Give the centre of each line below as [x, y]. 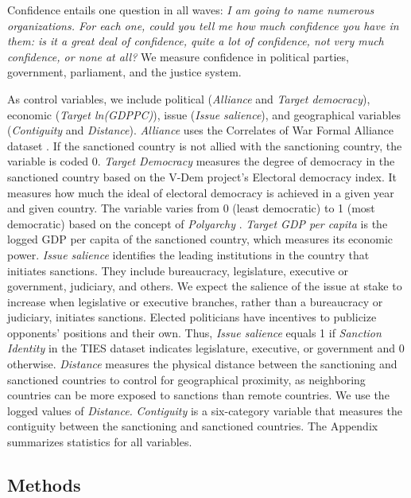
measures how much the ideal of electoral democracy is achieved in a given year [201, 192]
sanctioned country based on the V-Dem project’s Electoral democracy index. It [202, 176]
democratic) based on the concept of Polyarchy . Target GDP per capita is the [198, 223]
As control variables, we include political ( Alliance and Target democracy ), [189, 98]
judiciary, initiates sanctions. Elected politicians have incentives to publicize [192, 317]
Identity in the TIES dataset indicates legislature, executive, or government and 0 [206, 348]
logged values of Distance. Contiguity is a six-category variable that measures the [205, 410]
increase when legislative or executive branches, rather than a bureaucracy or [195, 301]
